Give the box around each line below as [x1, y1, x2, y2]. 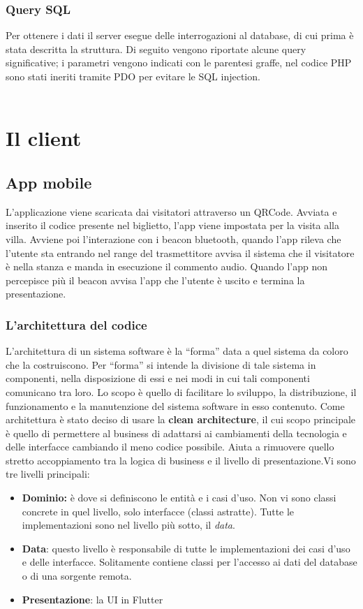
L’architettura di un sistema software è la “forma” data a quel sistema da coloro [6, 344, 348, 358]
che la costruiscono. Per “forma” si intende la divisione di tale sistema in [6, 357, 316, 372]
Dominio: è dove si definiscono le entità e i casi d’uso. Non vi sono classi [22, 490, 336, 505]
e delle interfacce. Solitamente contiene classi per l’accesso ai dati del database [22, 555, 357, 569]
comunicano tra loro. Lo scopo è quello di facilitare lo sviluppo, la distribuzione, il [6, 384, 357, 399]
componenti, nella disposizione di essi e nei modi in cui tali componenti [6, 371, 310, 386]
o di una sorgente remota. [22, 568, 132, 583]
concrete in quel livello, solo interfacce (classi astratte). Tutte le [22, 504, 295, 518]
